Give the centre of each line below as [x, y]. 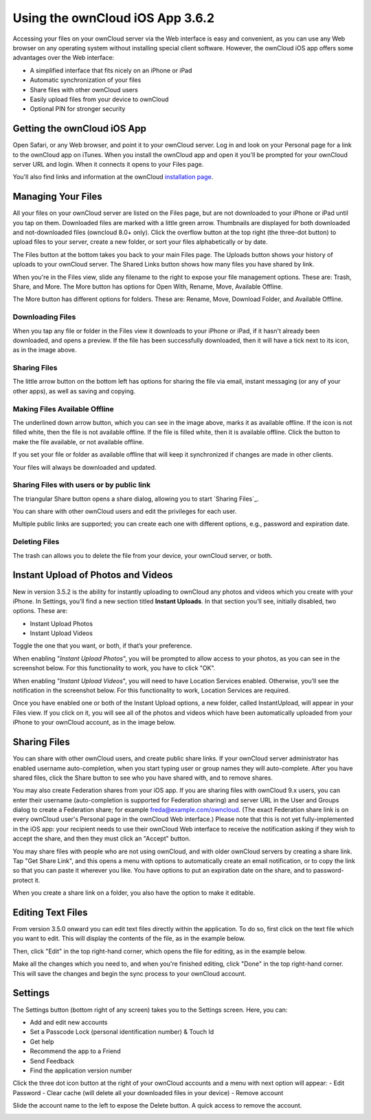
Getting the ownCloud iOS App [80, 128]
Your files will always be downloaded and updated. [85, 467]
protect [23, 880]
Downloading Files [44, 317]
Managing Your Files [57, 197]
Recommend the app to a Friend [75, 1051]
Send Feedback [52, 1061]
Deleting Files [36, 542]
